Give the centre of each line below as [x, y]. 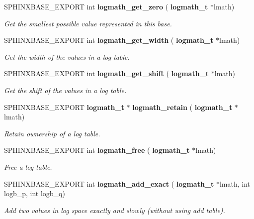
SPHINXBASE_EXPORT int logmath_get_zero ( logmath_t [106, 6]
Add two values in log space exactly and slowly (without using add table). [115, 210]
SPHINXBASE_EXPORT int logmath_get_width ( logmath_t [109, 40]
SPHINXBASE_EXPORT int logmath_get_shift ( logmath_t [107, 73]
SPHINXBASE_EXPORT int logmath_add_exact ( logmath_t [109, 183]
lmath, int [235, 183]
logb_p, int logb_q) [35, 193]
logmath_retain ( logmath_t [182, 107]
